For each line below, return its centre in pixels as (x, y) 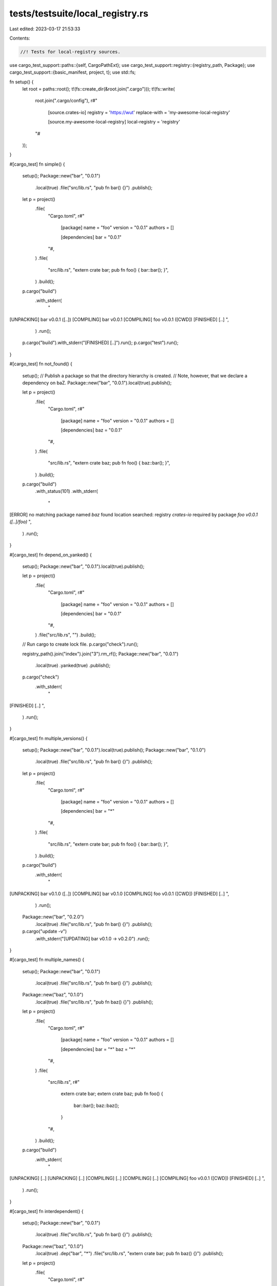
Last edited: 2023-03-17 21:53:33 (45, 29)
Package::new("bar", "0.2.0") (53, 917)
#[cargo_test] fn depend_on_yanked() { (51, 555)
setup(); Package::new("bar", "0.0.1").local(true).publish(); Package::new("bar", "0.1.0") (114, 750)
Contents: (20, 38)
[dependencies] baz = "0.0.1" (92, 430)
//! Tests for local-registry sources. (70, 52)
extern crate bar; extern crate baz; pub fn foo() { (112, 1094)
